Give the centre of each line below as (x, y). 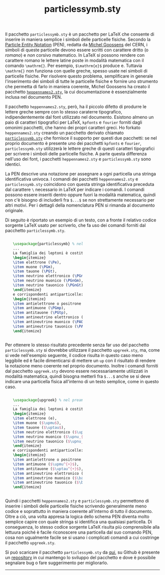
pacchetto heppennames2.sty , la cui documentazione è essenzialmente (76, 92)
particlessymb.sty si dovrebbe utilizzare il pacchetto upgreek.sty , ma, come (82, 350)
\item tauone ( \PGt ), (35, 271)
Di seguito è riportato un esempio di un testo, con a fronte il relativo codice (81, 220)
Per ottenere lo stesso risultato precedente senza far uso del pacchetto (77, 345)
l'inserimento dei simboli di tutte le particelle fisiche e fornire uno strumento (82, 81)
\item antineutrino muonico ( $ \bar (49, 478)
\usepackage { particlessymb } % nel (48, 244)
